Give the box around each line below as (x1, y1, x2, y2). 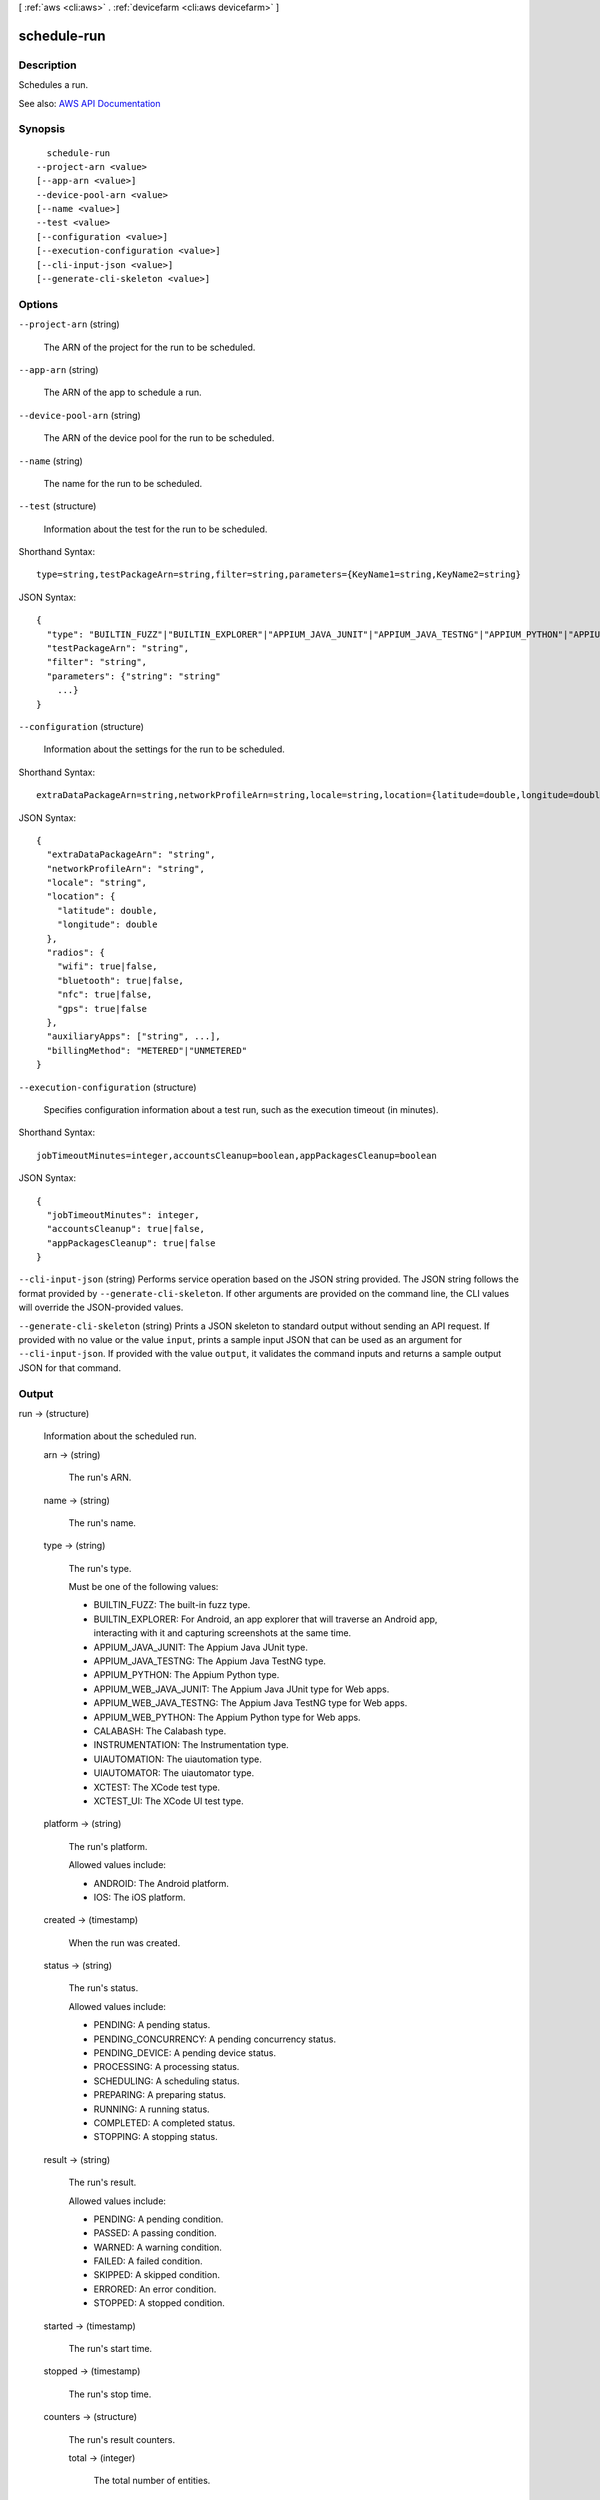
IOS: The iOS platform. (93, 1891, 186, 1903)
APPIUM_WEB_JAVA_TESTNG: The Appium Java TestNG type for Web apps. (93, 1697, 408, 1709)
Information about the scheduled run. (43, 1430, 197, 1442)
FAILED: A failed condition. (93, 2255, 203, 2267)
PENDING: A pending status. (93, 2019, 211, 2031)
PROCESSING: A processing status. (93, 2061, 240, 2073)
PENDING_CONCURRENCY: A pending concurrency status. (93, 2033, 337, 2045)
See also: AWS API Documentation (18, 97, 161, 109)
